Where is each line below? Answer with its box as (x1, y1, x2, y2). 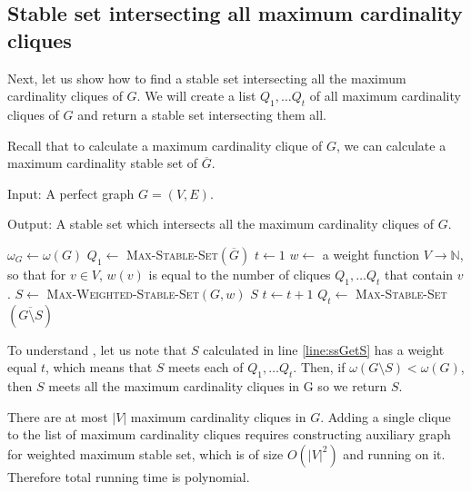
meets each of (168, 358, 244, 377)
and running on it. (343, 444, 446, 463)
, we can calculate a (336, 135, 446, 154)
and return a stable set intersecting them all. (77, 104, 326, 123)
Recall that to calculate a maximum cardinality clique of (7, 135, 323, 154)
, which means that (45, 358, 153, 377)
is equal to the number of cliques (148, 264, 331, 283)
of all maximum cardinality (309, 86, 461, 105)
